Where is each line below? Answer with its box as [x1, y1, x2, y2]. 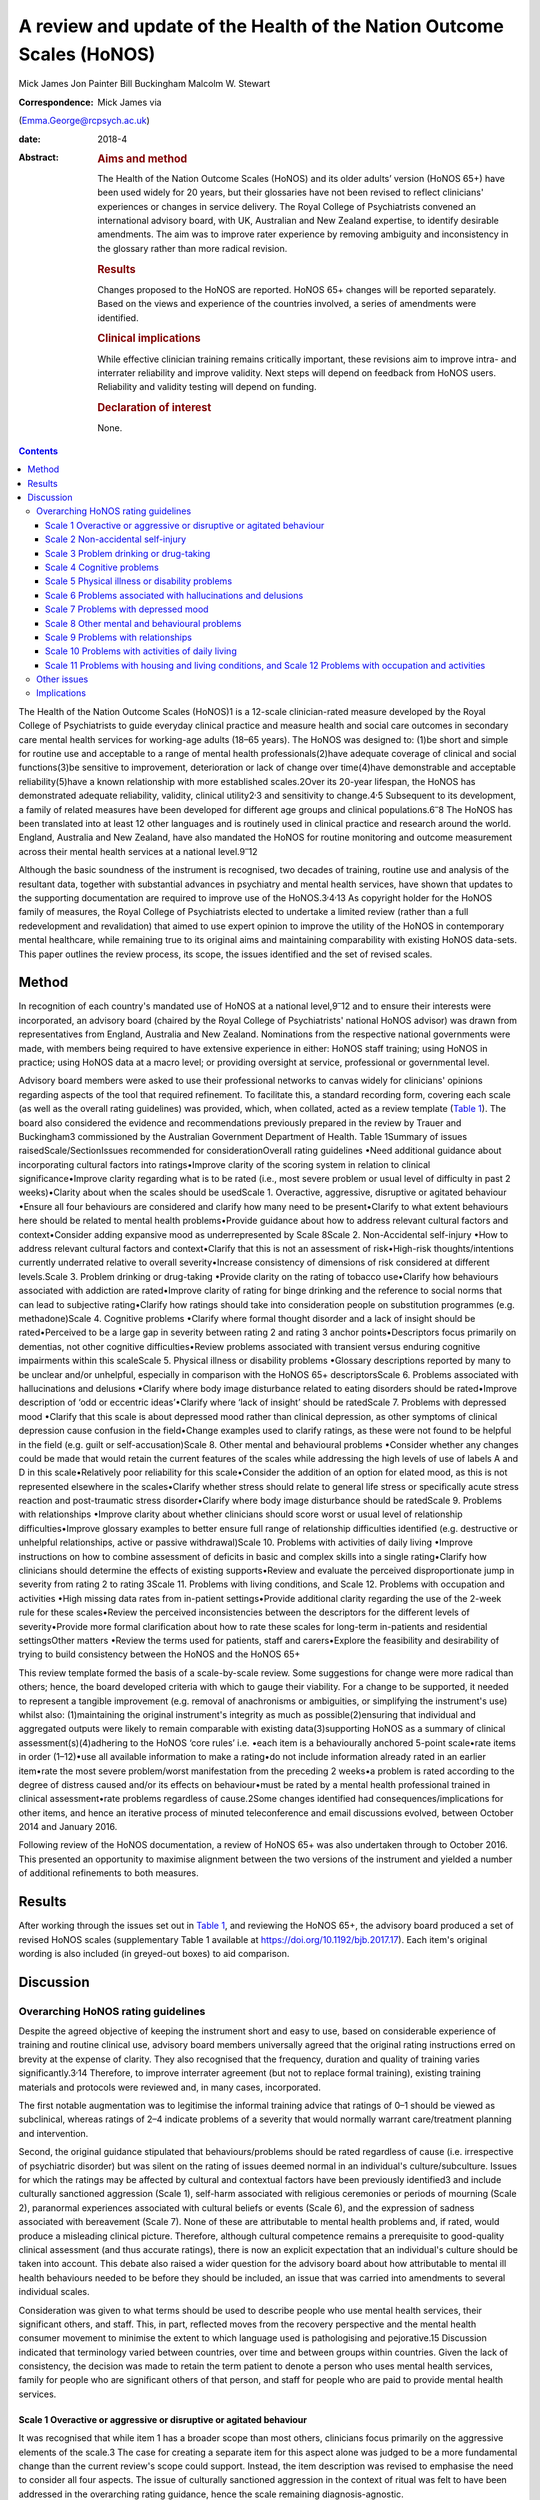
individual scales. [18, 2286, 90, 2298]
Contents [18, 445, 59, 457]
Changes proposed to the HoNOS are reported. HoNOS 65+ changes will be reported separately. [97, 283, 497, 295]
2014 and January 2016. [18, 1821, 118, 1833]
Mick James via [97, 96, 162, 108]
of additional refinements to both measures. [18, 1867, 199, 1879]
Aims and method [97, 151, 188, 165]
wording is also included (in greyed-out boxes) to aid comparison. [18, 1947, 290, 1959]
